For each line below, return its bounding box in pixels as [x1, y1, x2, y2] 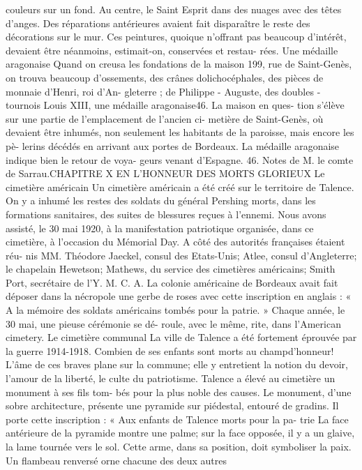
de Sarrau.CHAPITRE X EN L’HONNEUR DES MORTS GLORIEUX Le [6, 166, 325, 181]
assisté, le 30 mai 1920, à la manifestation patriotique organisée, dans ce [6, 220, 314, 235]
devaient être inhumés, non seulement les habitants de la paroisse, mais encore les [6, 125, 354, 139]
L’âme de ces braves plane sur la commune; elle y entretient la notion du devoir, [6, 357, 348, 372]
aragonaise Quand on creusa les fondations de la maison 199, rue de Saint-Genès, [6, 56, 352, 71]
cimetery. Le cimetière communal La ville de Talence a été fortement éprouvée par [6, 330, 357, 344]
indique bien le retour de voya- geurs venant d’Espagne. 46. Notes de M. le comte [6, 152, 354, 167]
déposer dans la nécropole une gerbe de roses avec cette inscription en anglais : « [6, 289, 352, 303]
